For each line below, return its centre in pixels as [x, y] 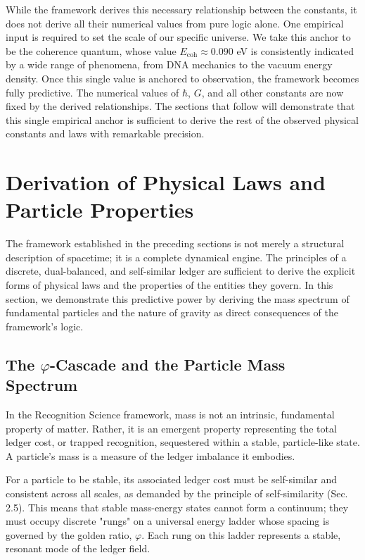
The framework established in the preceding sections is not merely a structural [175, 243]
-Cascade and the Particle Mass [168, 364]
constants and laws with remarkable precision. [105, 133]
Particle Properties [100, 210]
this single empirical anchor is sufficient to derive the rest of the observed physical [182, 119]
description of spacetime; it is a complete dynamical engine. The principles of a [176, 257]
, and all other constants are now [273, 92]
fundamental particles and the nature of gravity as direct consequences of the [172, 312]
